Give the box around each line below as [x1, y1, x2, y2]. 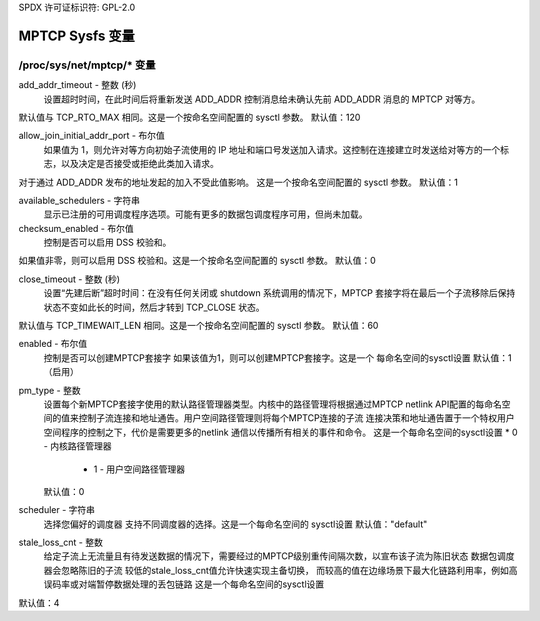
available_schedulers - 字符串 [18, 194, 140, 206]
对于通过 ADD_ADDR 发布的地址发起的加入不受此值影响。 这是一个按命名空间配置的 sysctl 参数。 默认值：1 [18, 176, 459, 188]
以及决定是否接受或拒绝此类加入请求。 [60, 158, 219, 170]
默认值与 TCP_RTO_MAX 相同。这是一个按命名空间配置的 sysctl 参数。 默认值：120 [18, 111, 361, 123]
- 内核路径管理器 [43, 440, 112, 452]
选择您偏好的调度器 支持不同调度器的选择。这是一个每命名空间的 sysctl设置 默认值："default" [43, 518, 428, 530]
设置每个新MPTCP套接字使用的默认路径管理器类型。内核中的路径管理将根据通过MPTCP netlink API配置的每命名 [43, 398, 502, 410]
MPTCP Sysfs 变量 [18, 27, 135, 44]
